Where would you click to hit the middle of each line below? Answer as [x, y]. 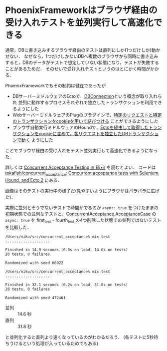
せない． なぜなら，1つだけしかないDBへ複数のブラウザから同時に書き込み [82, 56]
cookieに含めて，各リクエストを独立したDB [83, 133]
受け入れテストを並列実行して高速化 [79, 23]
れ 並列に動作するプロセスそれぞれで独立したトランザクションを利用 [83, 102]
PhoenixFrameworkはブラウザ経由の [82, 10]
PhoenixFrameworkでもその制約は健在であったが [56, 85]
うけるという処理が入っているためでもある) [54, 343]
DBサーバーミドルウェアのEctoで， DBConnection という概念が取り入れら [87, 96]
